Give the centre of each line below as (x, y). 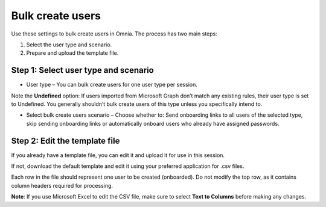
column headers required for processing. (62, 185)
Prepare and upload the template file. (72, 53)
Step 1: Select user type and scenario (82, 70)
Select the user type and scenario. (69, 45)
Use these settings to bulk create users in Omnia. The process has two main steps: (114, 34)
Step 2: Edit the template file (66, 141)
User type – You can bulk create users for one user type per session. (112, 85)
